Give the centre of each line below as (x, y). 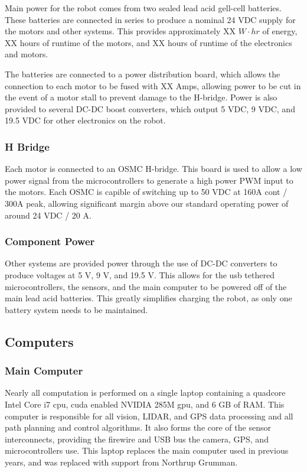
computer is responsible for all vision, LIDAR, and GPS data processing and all (149, 416)
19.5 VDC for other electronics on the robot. (85, 120)
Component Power (50, 241)
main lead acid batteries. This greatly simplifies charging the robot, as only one (148, 298)
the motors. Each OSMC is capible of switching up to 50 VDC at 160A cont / (146, 192)
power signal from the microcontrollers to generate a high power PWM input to (149, 180)
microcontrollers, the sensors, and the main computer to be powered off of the (146, 286)
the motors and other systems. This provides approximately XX (120, 31)
